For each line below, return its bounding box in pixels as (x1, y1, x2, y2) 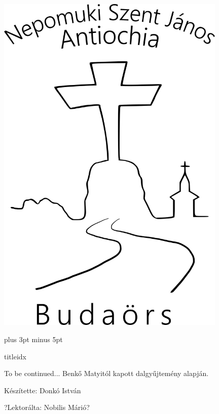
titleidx (4, 351, 26, 361)
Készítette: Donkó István (4, 385, 81, 395)
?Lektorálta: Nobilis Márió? (4, 402, 90, 412)
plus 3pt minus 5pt (4, 334, 63, 345)
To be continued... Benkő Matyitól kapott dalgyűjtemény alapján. (4, 368, 209, 379)
